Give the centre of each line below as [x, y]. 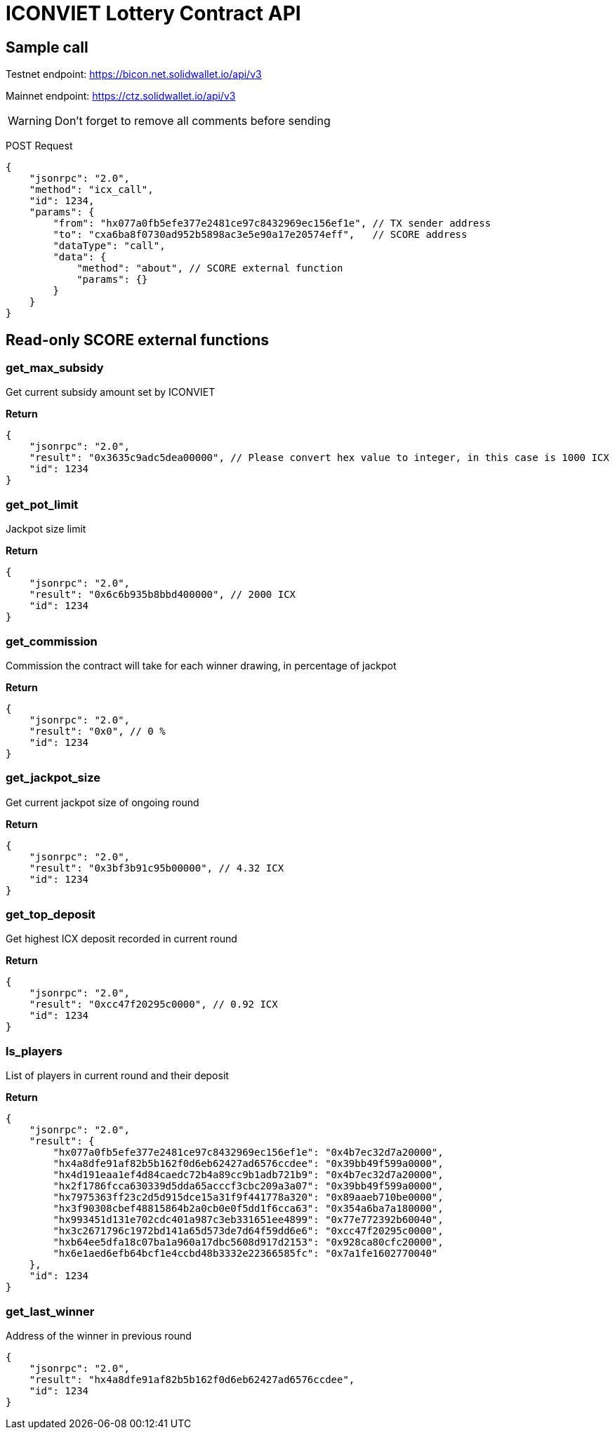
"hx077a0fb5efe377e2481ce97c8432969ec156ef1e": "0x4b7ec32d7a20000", [248, 1153]
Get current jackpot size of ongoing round [102, 802]
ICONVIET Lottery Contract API [153, 13]
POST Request [39, 146]
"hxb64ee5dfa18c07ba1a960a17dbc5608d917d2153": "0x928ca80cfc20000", [248, 1242]
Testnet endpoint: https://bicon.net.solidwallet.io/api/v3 [134, 74]
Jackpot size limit [46, 529]
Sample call [47, 47]
